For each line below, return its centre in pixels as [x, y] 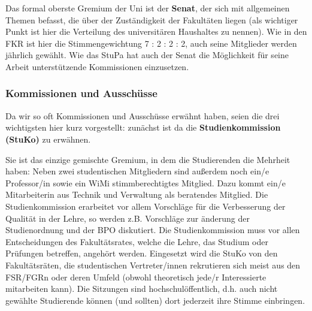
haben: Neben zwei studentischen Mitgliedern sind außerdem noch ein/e [137, 171]
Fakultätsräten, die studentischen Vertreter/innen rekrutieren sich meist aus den [153, 265]
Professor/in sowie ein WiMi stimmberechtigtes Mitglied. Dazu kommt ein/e [146, 182]
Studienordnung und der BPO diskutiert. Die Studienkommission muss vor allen [153, 230]
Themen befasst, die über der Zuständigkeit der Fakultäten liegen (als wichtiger [152, 19]
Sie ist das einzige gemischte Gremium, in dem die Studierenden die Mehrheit [148, 159]
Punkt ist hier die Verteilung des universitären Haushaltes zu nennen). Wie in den [156, 31]
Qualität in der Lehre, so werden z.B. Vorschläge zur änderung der [128, 218]
